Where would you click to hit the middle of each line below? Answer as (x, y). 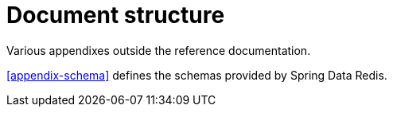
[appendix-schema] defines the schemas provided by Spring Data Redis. (197, 75)
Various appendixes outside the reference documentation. (159, 50)
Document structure (116, 15)
